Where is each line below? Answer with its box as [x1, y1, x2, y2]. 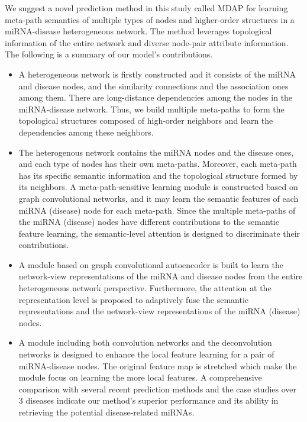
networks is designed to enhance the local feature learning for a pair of [18, 348, 274, 360]
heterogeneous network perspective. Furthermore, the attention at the [18, 282, 272, 294]
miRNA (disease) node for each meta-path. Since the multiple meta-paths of [18, 204, 296, 216]
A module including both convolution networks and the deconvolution [18, 336, 272, 349]
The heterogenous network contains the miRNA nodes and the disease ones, [18, 146, 294, 158]
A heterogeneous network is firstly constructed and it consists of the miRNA [18, 67, 296, 80]
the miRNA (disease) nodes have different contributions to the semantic [18, 215, 279, 228]
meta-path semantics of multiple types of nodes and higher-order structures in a [5, 13, 295, 25]
